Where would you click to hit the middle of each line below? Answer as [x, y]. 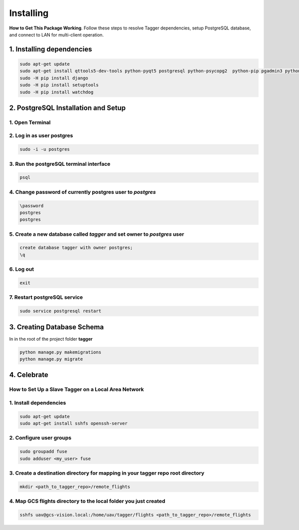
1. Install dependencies [38, 403]
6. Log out [22, 269]
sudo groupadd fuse [43, 452]
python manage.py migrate [51, 359]
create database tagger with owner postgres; [76, 248]
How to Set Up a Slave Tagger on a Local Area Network [76, 390]
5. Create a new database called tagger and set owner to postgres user [97, 234]
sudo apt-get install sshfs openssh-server [74, 424]
